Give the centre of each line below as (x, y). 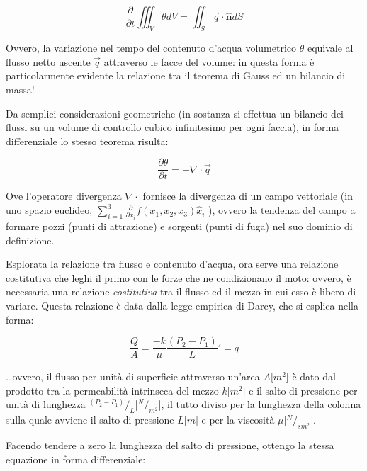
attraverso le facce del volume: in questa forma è (209, 61)
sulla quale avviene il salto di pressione (90, 420)
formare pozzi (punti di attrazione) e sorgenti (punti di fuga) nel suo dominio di (179, 226)
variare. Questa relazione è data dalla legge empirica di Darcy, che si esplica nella (182, 305)
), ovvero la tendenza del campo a (282, 210)
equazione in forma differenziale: (76, 459)
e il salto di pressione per (303, 390)
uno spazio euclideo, (49, 210)
